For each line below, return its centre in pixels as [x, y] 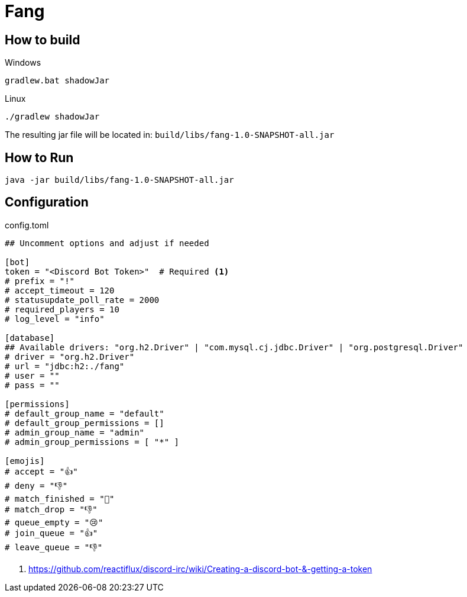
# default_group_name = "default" [85, 413]
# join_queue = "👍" [51, 533]
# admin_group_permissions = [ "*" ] [92, 442]
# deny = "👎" [36, 485]
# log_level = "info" [55, 319]
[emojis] [25, 461]
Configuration [47, 202]
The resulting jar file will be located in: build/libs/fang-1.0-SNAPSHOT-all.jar [170, 135]
